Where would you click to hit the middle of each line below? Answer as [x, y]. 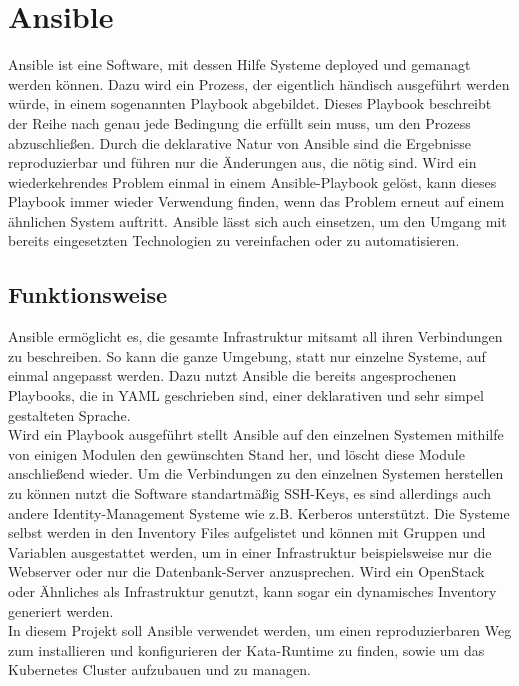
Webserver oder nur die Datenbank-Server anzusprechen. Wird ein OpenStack [246, 571]
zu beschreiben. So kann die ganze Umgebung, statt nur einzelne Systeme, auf [247, 355]
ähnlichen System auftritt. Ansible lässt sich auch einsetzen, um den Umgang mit [257, 220]
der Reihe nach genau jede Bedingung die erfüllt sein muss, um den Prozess [239, 122]
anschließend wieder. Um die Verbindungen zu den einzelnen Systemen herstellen [256, 473]
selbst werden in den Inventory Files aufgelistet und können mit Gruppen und [247, 532]
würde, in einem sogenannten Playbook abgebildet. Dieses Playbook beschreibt [250, 103]
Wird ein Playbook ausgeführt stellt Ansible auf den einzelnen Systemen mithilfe [256, 434]
